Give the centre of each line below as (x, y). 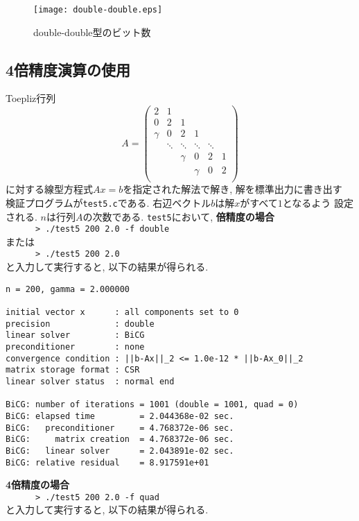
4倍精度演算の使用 (68, 69)
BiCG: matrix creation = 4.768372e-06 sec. (120, 439)
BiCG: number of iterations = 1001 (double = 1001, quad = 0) (152, 405)
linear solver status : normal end (90, 381)
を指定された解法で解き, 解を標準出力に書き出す (233, 189)
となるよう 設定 (318, 202)
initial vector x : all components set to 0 (122, 313)
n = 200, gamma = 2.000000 (68, 289)
